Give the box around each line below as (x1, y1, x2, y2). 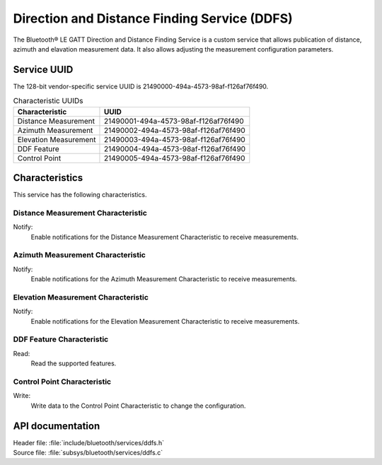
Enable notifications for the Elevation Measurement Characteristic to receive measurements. (30, 317, 300, 325)
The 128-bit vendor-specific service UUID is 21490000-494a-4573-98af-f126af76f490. (13, 82, 269, 90)
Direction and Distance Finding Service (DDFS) (13, 11, 293, 26)
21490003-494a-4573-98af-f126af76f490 (103, 134, 245, 144)
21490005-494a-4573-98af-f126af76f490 (103, 153, 245, 163)
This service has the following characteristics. (13, 191, 148, 199)
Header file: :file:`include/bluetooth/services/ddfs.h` (13, 438, 165, 447)
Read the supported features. (30, 359, 117, 367)
